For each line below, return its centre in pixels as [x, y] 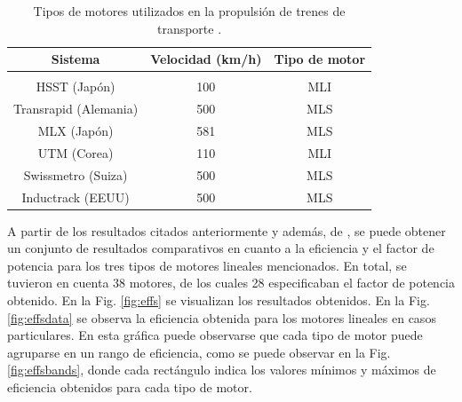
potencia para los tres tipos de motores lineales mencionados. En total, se [207, 265]
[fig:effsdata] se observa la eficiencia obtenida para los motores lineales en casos [222, 317]
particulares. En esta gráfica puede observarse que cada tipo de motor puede [215, 335]
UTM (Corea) [76, 152]
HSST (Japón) [76, 87]
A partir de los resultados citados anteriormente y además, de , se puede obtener [227, 230]
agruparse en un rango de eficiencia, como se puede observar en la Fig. [199, 352]
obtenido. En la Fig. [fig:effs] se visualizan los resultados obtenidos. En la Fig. [219, 300]
